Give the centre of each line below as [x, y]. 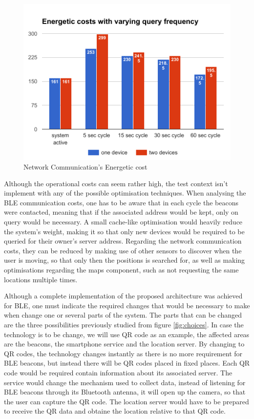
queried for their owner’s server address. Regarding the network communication [123, 241]
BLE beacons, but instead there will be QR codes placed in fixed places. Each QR [127, 363]
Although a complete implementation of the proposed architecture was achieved [123, 296]
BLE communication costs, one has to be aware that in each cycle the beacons [121, 202]
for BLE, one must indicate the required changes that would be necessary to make [127, 305]
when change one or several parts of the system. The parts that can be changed [123, 315]
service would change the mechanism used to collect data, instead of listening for [125, 382]
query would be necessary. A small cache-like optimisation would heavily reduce [123, 222]
